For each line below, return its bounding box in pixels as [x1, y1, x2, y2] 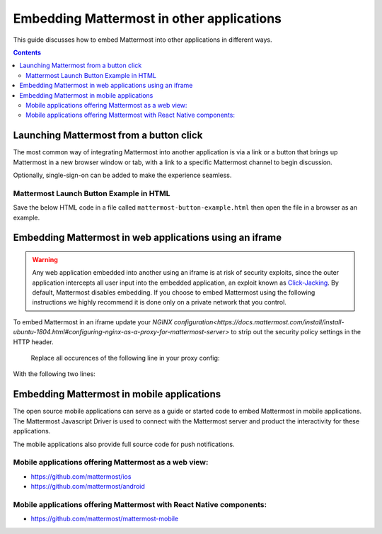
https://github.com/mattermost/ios [30, 472, 132, 481]
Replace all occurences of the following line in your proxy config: [30, 354, 220, 363]
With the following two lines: [13, 370, 95, 378]
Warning [32, 255, 58, 263]
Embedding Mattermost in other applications [13, 11, 282, 26]
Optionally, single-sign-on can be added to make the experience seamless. [13, 171, 232, 179]
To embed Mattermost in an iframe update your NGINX [13, 317, 173, 326]
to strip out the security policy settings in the [231, 328, 361, 336]
